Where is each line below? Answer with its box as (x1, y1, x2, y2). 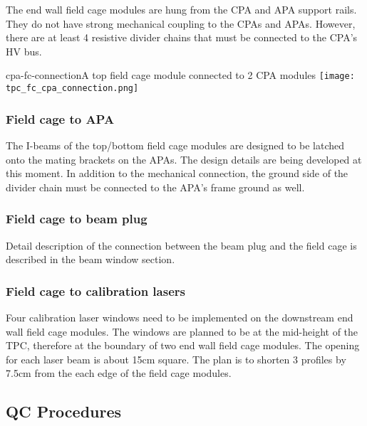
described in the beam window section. (6, 252, 175, 267)
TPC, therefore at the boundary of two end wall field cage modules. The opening (6, 338, 360, 353)
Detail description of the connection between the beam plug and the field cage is (6, 238, 357, 252)
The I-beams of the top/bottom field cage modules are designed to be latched (6, 137, 345, 152)
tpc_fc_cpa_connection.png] (6, 83, 139, 94)
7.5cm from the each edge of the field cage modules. (6, 366, 232, 380)
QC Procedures (6, 400, 122, 422)
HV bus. (6, 43, 42, 58)
